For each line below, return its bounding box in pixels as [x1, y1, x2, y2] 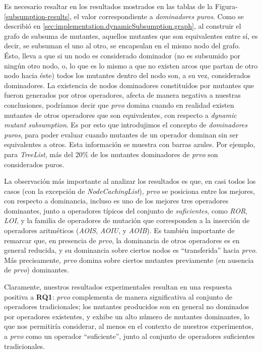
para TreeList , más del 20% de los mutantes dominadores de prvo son [4, 149, 218, 159]
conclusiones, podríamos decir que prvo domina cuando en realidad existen [4, 99, 234, 110]
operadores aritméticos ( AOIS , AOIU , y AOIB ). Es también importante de [4, 225, 235, 236]
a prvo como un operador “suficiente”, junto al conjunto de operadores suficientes [4, 331, 255, 341]
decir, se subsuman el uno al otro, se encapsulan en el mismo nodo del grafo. [4, 40, 240, 51]
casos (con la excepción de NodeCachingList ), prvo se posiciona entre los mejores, [4, 185, 255, 196]
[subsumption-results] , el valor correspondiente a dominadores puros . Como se [4, 11, 244, 21]
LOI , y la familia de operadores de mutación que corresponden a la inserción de [4, 215, 250, 226]
